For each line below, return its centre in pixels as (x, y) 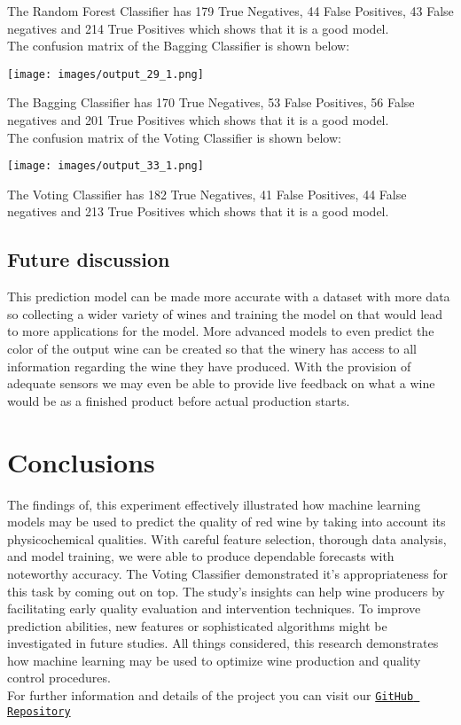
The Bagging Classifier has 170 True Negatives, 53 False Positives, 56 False (211, 102)
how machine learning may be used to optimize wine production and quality (214, 660)
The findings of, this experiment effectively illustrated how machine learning (214, 504)
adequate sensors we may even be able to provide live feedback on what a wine (221, 383)
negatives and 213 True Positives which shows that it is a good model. (198, 211)
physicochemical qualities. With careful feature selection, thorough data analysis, (227, 538)
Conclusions (81, 461)
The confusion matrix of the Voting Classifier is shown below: (174, 137)
